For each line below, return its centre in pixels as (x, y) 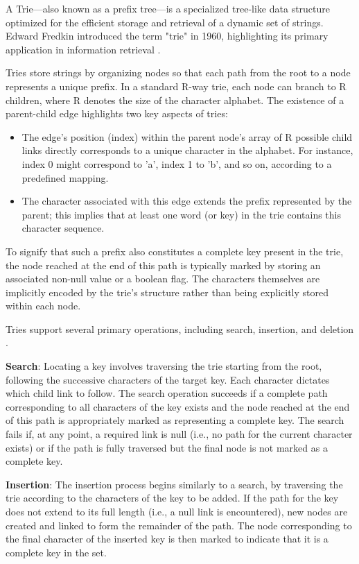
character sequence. (63, 228)
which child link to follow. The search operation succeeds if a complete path (167, 393)
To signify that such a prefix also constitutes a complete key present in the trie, (175, 251)
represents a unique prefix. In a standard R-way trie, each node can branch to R (176, 86)
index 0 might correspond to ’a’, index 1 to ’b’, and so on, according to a (177, 163)
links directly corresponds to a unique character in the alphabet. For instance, (187, 150)
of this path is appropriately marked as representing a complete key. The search (175, 420)
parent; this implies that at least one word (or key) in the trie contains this (181, 214)
